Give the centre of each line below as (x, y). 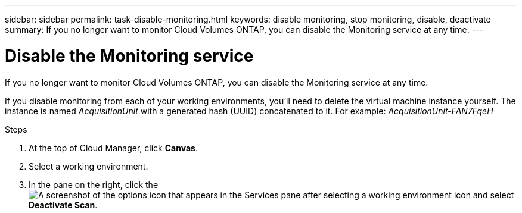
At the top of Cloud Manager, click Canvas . (113, 148)
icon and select (484, 195)
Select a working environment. (88, 166)
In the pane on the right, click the (94, 184)
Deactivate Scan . (63, 205)
